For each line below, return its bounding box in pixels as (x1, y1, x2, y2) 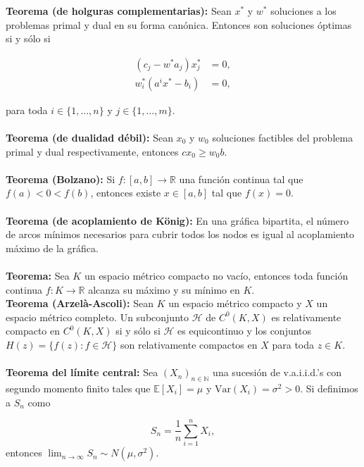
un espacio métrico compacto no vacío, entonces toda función (84, 268, 349, 282)
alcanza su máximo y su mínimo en (88, 282, 240, 297)
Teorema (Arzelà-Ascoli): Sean (6, 296, 153, 311)
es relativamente (271, 309, 341, 324)
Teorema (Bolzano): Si (6, 171, 115, 186)
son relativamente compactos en (120, 337, 258, 351)
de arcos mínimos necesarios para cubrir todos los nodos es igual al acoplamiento (6, 227, 355, 242)
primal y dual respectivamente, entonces (6, 144, 179, 158)
